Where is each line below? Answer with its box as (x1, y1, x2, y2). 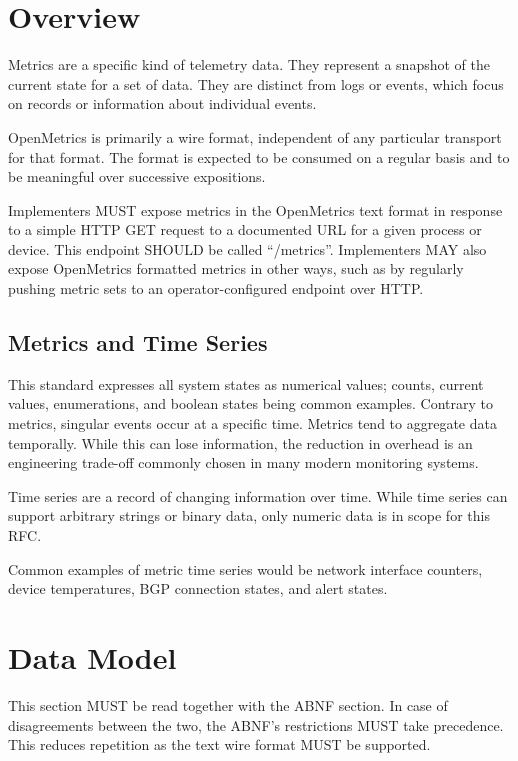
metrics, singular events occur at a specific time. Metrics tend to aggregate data (8, 413, 497, 434)
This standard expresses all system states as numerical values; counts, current (8, 373, 484, 394)
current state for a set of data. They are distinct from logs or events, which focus (8, 73, 504, 94)
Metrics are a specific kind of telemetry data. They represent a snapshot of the (8, 54, 490, 75)
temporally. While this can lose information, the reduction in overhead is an (8, 432, 473, 453)
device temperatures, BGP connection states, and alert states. (8, 578, 388, 599)
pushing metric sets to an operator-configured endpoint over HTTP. (8, 278, 424, 299)
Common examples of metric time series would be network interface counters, (8, 558, 483, 579)
